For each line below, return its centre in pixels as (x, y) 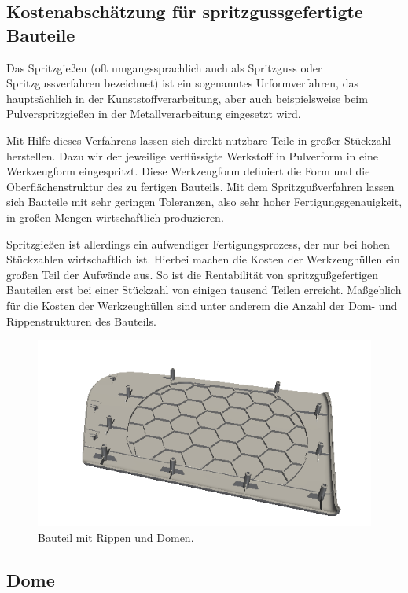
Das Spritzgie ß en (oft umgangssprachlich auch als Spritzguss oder (164, 67)
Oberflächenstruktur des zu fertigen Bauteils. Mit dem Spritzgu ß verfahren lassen (200, 186)
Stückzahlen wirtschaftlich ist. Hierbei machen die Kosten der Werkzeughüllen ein (203, 259)
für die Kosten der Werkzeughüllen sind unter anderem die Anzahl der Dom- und (202, 305)
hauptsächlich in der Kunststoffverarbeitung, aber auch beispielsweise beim (187, 98)
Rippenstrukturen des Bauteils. (81, 320)
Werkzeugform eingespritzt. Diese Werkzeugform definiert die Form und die (188, 171)
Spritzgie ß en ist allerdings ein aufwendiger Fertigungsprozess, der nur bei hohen (198, 243)
